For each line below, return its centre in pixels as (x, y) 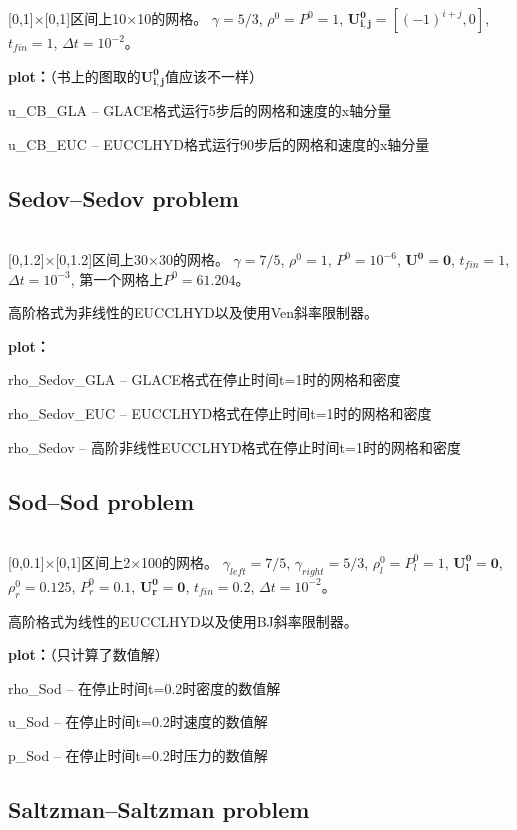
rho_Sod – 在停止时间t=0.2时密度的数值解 (144, 687)
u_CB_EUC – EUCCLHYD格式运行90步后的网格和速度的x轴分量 (219, 143)
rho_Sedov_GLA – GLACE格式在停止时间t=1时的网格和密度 (204, 379)
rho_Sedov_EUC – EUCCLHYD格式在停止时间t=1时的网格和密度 (220, 413)
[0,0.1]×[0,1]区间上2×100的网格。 (113, 561)
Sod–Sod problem (101, 500)
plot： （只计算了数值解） (88, 654)
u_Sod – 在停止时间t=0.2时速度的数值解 (138, 721)
